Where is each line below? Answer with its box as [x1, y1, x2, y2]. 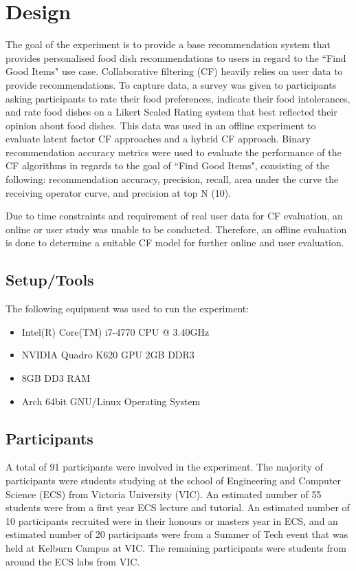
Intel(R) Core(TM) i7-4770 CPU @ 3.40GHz [21, 324, 210, 338]
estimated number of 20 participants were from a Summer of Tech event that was [5, 527, 348, 541]
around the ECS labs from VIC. [5, 554, 140, 568]
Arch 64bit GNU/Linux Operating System [21, 394, 201, 408]
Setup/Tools [5, 269, 94, 290]
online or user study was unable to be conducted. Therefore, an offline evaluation [5, 222, 347, 236]
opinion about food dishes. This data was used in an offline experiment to [5, 118, 316, 132]
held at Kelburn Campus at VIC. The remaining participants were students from [5, 540, 346, 554]
